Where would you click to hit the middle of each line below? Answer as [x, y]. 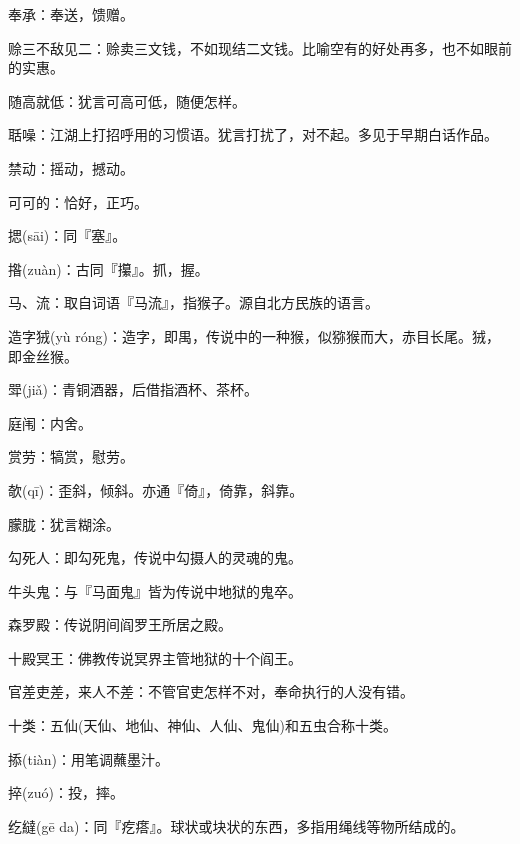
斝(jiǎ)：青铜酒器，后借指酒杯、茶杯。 [133, 389]
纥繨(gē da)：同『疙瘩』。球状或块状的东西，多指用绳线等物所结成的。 [236, 825]
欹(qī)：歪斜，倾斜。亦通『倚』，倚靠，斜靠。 [156, 489]
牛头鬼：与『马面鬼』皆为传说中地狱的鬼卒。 [155, 590]
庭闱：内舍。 [50, 422]
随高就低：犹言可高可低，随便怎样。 [127, 100]
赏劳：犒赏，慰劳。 [71, 456]
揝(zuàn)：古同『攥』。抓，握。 [108, 268]
